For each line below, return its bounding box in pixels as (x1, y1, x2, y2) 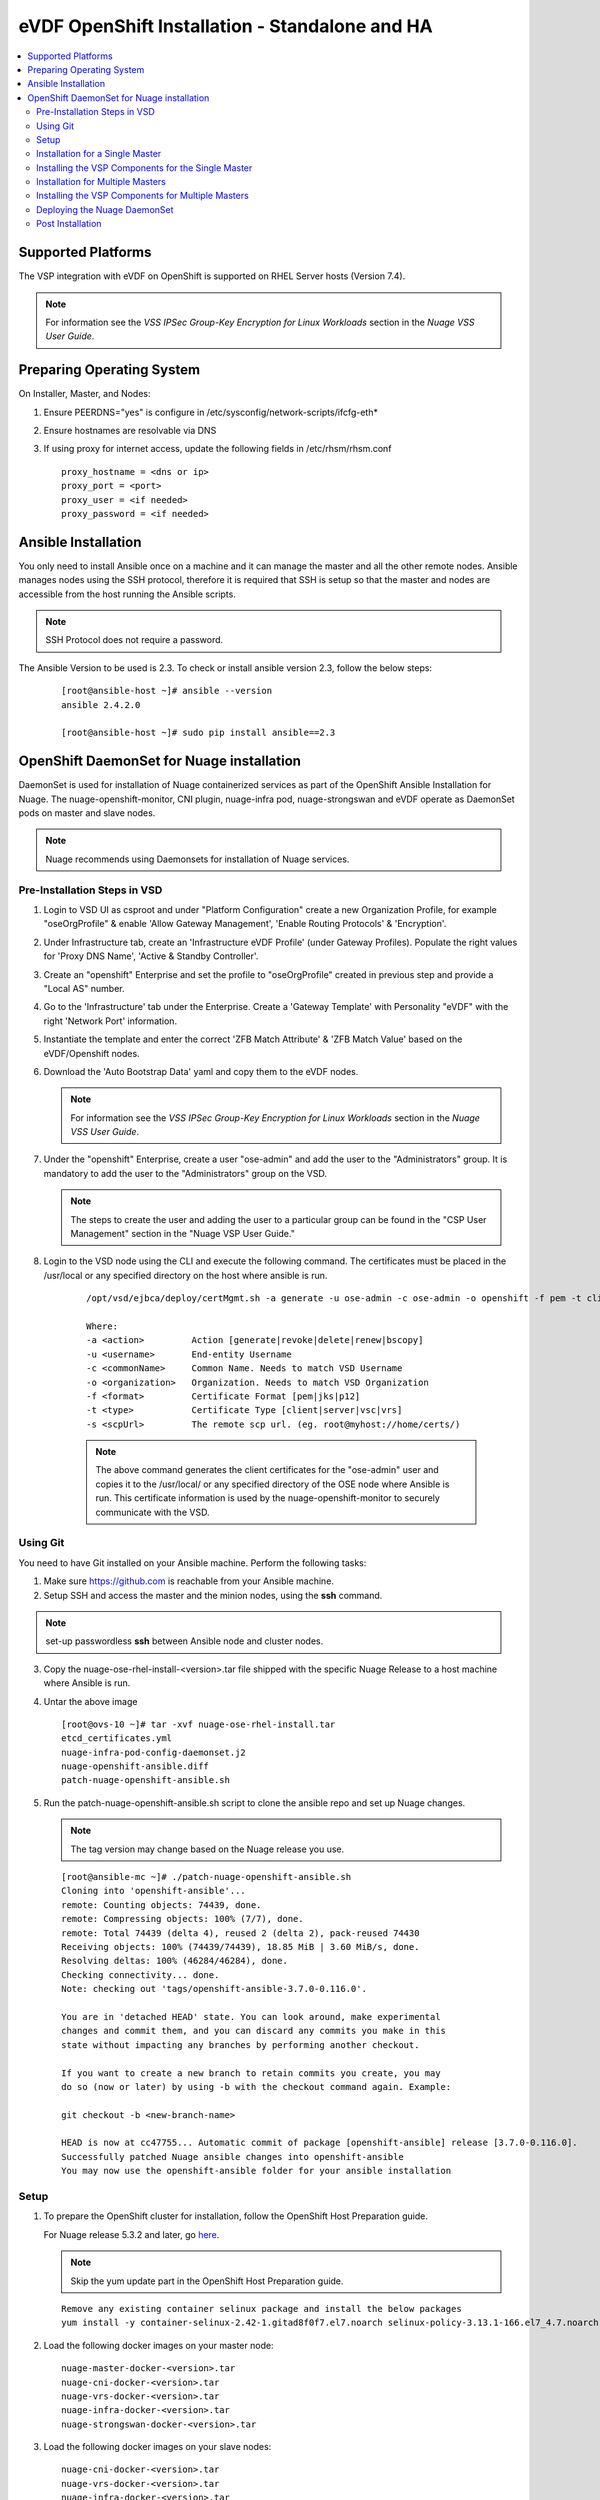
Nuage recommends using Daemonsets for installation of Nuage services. (45, 853, 350, 865)
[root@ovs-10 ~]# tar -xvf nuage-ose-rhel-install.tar (61, 1718, 336, 1730)
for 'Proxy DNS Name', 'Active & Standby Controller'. (43, 950, 259, 962)
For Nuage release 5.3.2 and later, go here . (43, 2228, 220, 2240)
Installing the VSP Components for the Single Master (36, 161, 253, 174)
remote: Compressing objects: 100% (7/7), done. (61, 1913, 304, 1925)
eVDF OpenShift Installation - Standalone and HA (18, 15, 434, 37)
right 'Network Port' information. (43, 1015, 178, 1027)
